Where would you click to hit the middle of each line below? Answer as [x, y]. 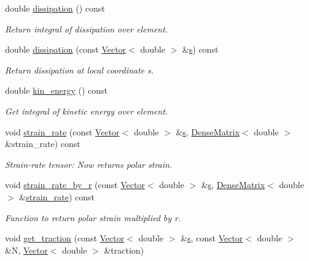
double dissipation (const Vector [66, 49]
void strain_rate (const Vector [62, 131]
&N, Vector [26, 250]
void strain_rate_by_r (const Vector [75, 185]
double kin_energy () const [56, 90]
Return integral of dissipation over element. [87, 28]
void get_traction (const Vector [65, 238]
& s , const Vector [212, 238]
